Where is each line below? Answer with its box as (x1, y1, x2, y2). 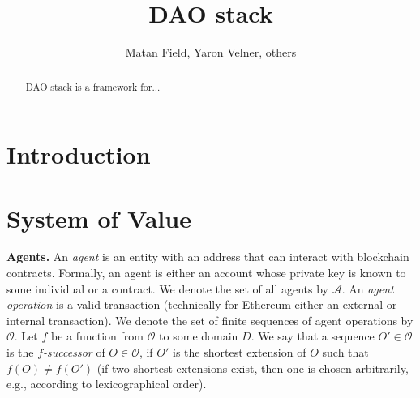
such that (322, 344, 369, 361)
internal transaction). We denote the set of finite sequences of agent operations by (6, 311, 414, 328)
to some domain (159, 327, 238, 345)
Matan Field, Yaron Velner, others (125, 44, 297, 61)
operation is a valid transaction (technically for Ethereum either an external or (6, 296, 397, 313)
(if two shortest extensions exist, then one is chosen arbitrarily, (96, 359, 409, 376)
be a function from (50, 327, 144, 345)
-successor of (43, 344, 105, 361)
